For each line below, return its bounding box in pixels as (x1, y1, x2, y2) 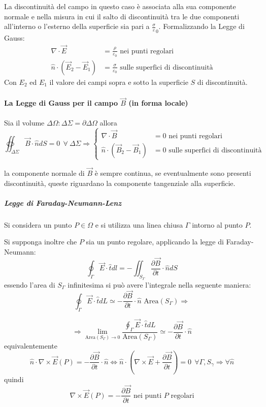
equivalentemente (4, 340, 57, 351)
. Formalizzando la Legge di (158, 21, 245, 32)
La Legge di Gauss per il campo (4, 98, 118, 108)
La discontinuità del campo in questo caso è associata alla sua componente (4, 1, 236, 11)
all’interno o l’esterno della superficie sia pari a (4, 21, 150, 32)
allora (99, 117, 117, 128)
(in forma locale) (128, 98, 188, 108)
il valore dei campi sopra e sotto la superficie (49, 76, 188, 87)
